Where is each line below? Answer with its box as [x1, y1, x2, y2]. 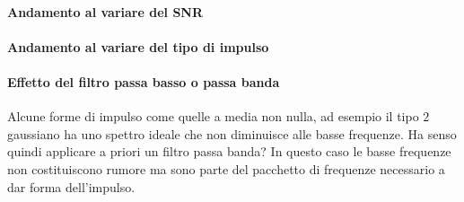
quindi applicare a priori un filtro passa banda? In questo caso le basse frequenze [7, 142, 451, 161]
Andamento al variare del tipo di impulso [7, 37, 269, 56]
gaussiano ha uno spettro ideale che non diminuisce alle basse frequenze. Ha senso [7, 124, 457, 143]
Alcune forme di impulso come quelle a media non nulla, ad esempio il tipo [7, 107, 419, 126]
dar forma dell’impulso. [7, 177, 136, 196]
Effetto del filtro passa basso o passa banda [7, 72, 280, 91]
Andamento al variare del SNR [7, 2, 204, 21]
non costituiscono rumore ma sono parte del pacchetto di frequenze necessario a [7, 159, 445, 178]
